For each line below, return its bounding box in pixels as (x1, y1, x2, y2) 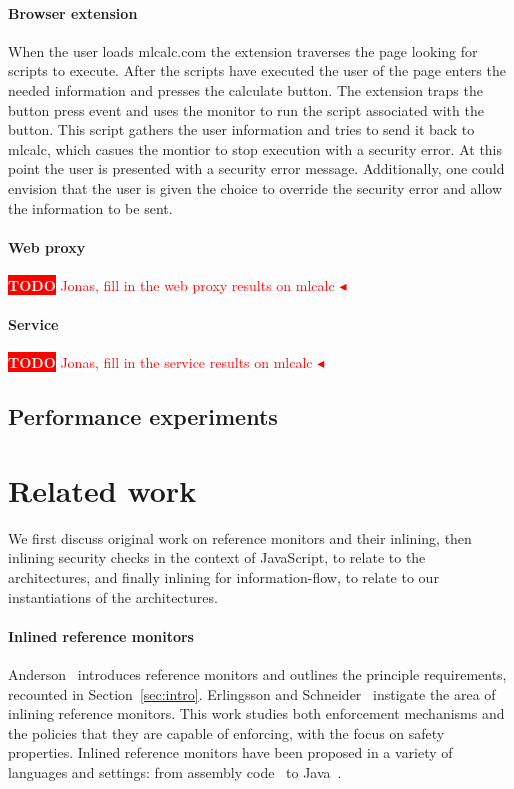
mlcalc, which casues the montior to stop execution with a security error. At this (8, 138, 503, 159)
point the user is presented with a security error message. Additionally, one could (8, 158, 505, 179)
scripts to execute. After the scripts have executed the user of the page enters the (8, 60, 506, 81)
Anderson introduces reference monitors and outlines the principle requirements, (8, 664, 507, 684)
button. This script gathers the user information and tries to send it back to (8, 119, 475, 140)
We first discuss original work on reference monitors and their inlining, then (8, 527, 472, 548)
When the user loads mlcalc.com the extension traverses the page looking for (8, 40, 478, 61)
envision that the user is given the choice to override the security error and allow (8, 177, 503, 198)
